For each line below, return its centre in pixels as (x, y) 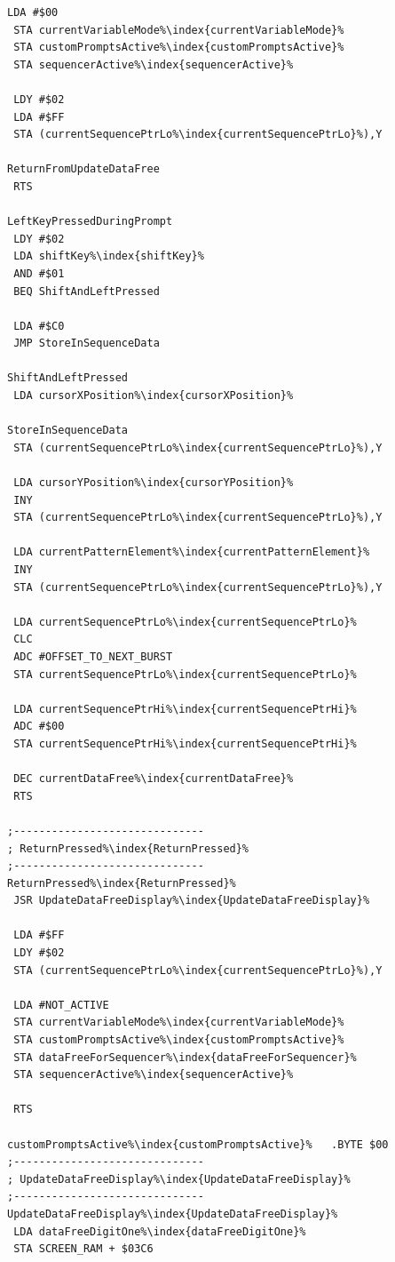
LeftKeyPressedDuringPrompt (90, 222)
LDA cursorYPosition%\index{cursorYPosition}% (154, 483)
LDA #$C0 (39, 326)
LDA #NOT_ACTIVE (61, 1005)
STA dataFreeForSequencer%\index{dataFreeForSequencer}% (185, 1057)
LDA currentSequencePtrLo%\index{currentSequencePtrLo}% (185, 622)
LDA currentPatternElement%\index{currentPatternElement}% (192, 552)
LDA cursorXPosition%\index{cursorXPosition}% (154, 396)
